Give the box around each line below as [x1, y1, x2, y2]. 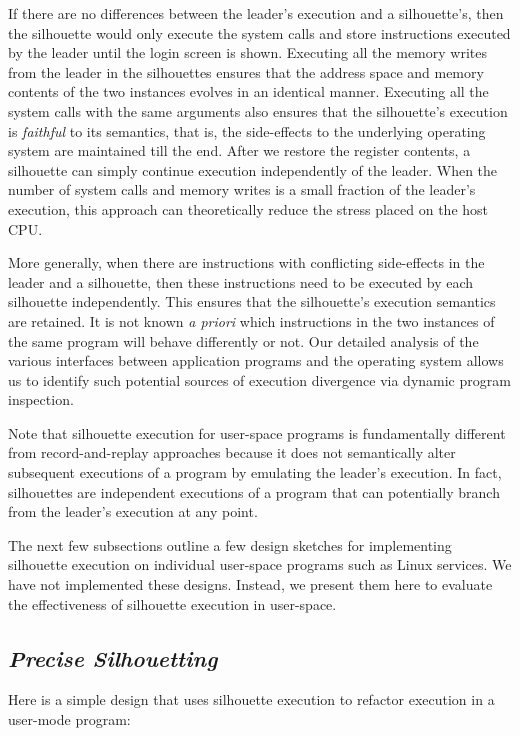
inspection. [8, 389, 74, 410]
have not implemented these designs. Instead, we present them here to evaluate [8, 574, 493, 595]
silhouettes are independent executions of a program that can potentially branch [8, 481, 500, 502]
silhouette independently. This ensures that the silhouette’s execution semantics [8, 291, 496, 312]
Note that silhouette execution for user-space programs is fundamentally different [8, 422, 506, 443]
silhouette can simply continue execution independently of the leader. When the [8, 159, 498, 180]
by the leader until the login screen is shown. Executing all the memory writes [8, 42, 487, 63]
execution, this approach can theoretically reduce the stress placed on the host [8, 198, 489, 219]
